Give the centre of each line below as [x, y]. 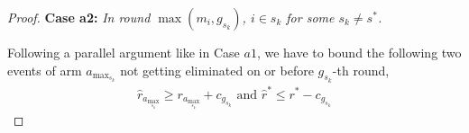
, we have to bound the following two [359, 52]
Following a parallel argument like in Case [124, 52]
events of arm [45, 70]
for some [310, 17]
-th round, [361, 70]
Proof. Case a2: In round [79, 17]
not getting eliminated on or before [217, 70]
